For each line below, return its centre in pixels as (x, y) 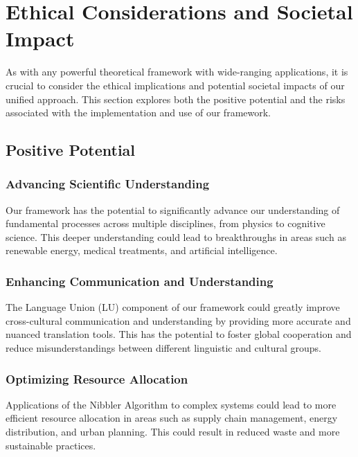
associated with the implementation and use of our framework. (138, 113)
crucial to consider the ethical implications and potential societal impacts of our (175, 85)
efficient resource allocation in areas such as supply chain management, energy (172, 418)
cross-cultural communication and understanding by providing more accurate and (178, 320)
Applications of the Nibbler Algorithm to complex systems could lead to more (171, 404)
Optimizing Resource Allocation (97, 378)
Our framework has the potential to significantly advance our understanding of (173, 209)
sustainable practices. (51, 445)
